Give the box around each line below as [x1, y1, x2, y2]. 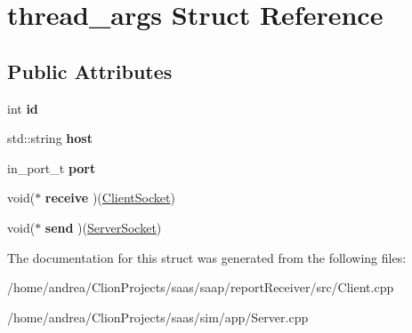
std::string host [7, 129, 93, 147]
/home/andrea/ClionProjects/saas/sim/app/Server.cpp [7, 307, 309, 326]
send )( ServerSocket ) [44, 218, 162, 236]
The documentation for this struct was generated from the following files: [7, 248, 407, 266]
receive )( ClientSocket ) [44, 188, 175, 207]
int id [7, 99, 38, 117]
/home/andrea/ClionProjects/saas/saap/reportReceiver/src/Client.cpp [7, 278, 394, 297]
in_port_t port [7, 158, 96, 177]
